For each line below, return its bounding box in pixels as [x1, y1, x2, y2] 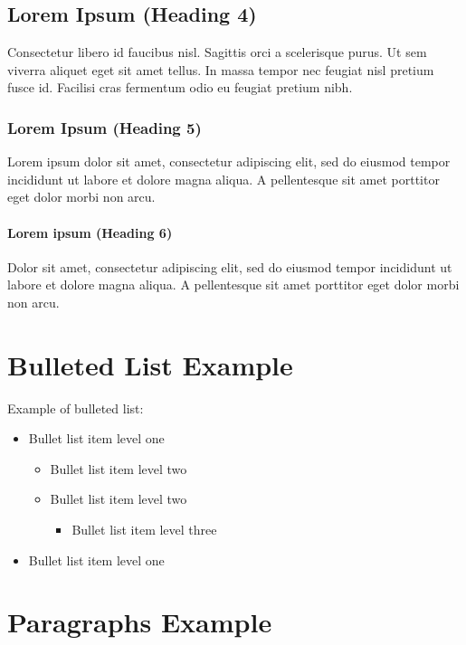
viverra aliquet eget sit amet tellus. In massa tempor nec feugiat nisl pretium [7, 60, 434, 79]
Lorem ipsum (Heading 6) [7, 223, 173, 242]
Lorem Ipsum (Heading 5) [7, 116, 202, 138]
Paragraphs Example [7, 603, 272, 640]
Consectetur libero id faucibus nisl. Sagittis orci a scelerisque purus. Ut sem [7, 43, 427, 62]
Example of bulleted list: [7, 398, 144, 417]
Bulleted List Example [7, 346, 293, 383]
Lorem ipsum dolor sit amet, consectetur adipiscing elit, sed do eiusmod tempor [7, 152, 451, 171]
